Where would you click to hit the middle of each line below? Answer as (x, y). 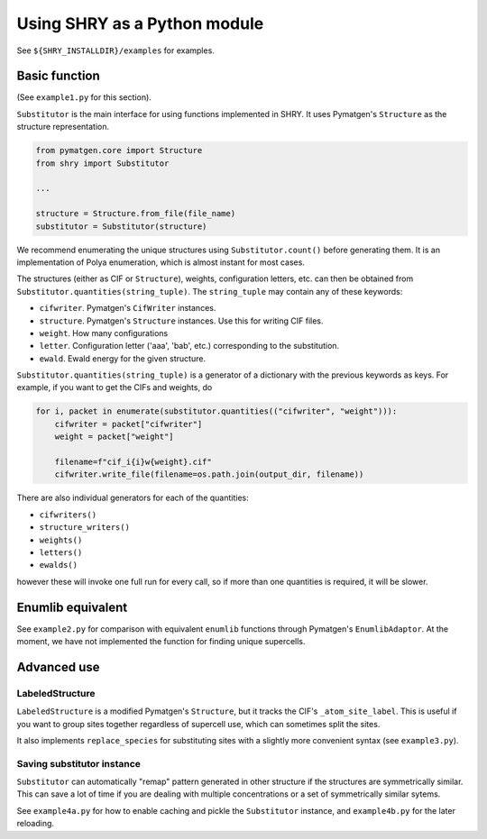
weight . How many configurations (104, 333)
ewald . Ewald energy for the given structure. (123, 358)
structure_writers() (85, 528)
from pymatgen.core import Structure (119, 150)
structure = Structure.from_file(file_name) (136, 214)
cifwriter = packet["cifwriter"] (129, 424)
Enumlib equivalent (72, 607)
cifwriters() (68, 515)
